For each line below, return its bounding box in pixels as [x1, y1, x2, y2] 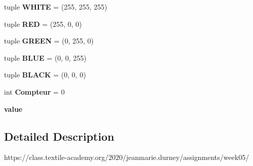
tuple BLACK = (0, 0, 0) [4, 69, 86, 80]
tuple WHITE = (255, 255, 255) [4, 2, 108, 12]
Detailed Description [4, 128, 115, 144]
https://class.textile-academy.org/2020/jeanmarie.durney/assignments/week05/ [4, 152, 249, 162]
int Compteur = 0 [4, 86, 65, 97]
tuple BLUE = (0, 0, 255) [4, 52, 87, 63]
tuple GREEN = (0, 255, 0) [4, 35, 94, 46]
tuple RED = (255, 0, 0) [4, 18, 82, 29]
